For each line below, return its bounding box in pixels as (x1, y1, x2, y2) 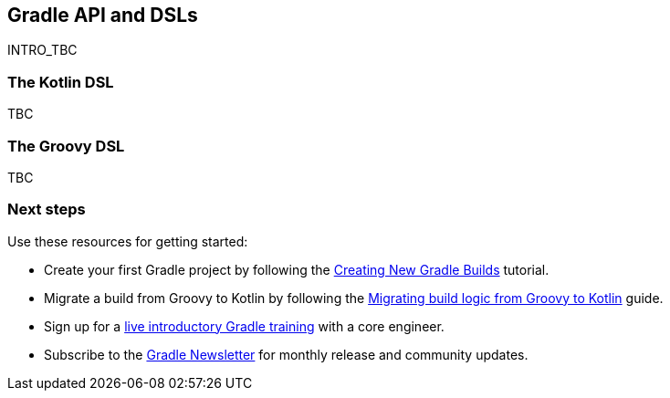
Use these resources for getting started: (7, 233, 248, 249)
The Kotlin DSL (7, 72, 114, 91)
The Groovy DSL (7, 136, 125, 155)
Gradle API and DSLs (7, 4, 198, 26)
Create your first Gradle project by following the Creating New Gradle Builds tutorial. (44, 261, 550, 278)
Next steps (7, 200, 86, 219)
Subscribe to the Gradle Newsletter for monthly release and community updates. (44, 346, 529, 362)
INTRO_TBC (7, 42, 78, 58)
